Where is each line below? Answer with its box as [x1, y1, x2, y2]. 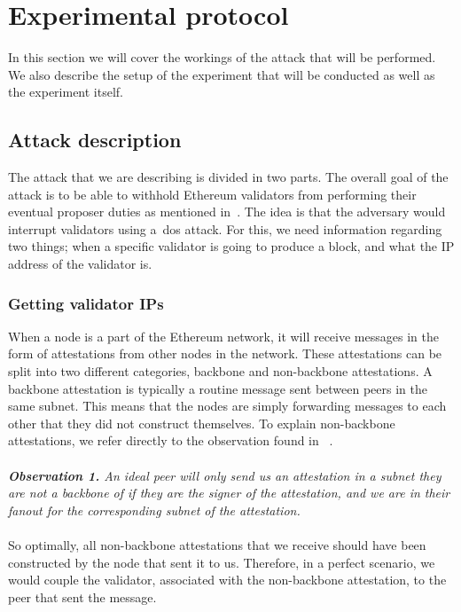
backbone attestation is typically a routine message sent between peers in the [8, 379, 427, 397]
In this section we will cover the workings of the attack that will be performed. [8, 48, 436, 67]
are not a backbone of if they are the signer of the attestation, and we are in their [8, 483, 450, 502]
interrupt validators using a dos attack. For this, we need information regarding [8, 219, 442, 238]
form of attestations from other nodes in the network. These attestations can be [8, 344, 442, 363]
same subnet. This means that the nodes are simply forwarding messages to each [8, 396, 447, 415]
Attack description [8, 126, 182, 153]
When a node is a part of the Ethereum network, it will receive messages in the [8, 326, 439, 345]
